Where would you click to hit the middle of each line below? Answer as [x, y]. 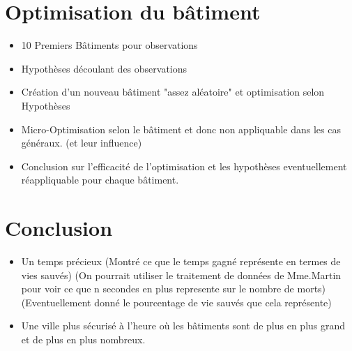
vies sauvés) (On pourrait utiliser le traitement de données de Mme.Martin [181, 275]
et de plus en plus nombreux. [83, 339]
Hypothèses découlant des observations [104, 68]
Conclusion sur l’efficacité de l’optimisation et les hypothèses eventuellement [184, 166]
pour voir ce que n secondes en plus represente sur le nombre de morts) [174, 289]
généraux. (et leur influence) [82, 143]
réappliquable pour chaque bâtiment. [100, 180]
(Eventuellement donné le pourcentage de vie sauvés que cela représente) [176, 302]
